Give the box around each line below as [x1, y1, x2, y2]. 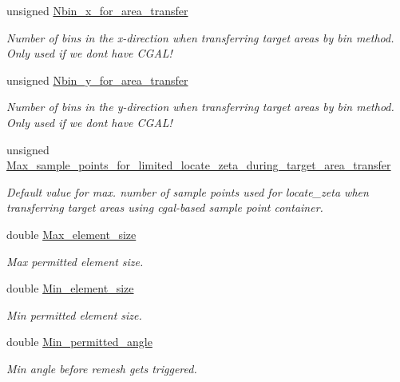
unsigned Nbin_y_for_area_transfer [6, 71, 188, 88]
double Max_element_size [6, 225, 137, 242]
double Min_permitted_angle [6, 333, 152, 350]
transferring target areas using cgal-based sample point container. [6, 199, 323, 216]
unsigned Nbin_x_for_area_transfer [6, 2, 188, 18]
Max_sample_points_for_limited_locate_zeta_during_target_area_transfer [6, 157, 391, 173]
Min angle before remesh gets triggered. [6, 360, 197, 376]
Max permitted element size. [6, 253, 144, 269]
